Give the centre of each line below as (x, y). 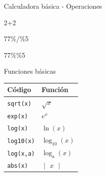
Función (55, 89)
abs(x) (18, 166)
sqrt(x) (20, 104)
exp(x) (18, 117)
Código (19, 89)
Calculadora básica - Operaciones (53, 6)
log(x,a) (21, 153)
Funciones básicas (30, 71)
